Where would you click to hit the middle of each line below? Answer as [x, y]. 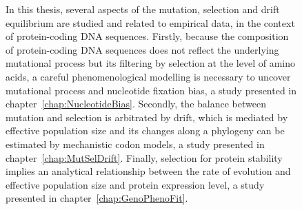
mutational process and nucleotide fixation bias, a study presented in [151, 90]
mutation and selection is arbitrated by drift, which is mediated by [147, 117]
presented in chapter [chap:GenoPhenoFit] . [97, 198]
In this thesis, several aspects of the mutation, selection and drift [143, 9]
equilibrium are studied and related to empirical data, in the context [150, 22]
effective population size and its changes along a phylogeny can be [145, 130]
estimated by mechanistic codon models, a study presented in [135, 144]
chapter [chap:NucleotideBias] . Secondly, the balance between [136, 104]
